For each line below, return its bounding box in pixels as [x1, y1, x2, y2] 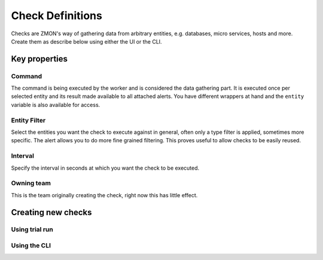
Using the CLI [11, 241, 51, 250]
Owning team [11, 179, 51, 188]
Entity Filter [11, 116, 46, 124]
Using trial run [11, 225, 53, 234]
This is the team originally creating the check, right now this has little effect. [11, 191, 198, 198]
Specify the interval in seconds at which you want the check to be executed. [11, 164, 200, 172]
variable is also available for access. [11, 101, 100, 108]
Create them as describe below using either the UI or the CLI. [11, 38, 162, 45]
